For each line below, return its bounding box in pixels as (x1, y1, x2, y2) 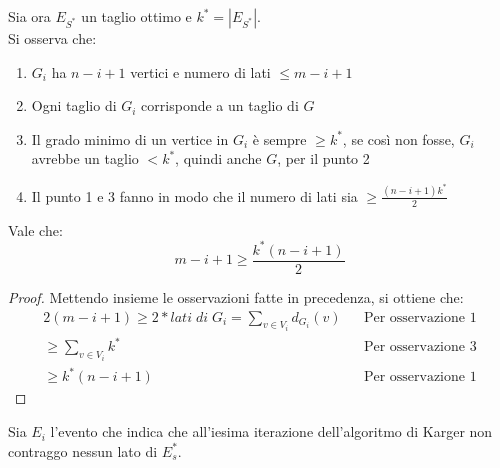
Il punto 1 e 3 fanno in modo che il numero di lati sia (31, 185, 358, 206)
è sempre (252, 128, 307, 149)
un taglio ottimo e (81, 6, 192, 26)
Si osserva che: (8, 28, 97, 48)
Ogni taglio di (31, 95, 117, 116)
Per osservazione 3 (363, 340, 477, 355)
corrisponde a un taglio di (141, 95, 299, 116)
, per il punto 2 (277, 148, 370, 169)
